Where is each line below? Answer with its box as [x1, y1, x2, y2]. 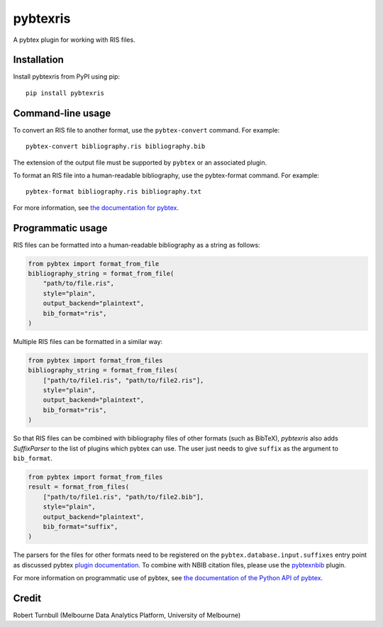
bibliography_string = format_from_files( [28, 366, 178, 374]
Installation [13, 54, 64, 66]
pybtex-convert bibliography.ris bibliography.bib [26, 143, 206, 150]
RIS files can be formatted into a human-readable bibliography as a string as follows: [13, 240, 260, 249]
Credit [13, 592, 42, 604]
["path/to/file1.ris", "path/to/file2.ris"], [43, 376, 204, 384]
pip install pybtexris [26, 89, 105, 97]
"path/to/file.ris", [43, 279, 115, 287]
